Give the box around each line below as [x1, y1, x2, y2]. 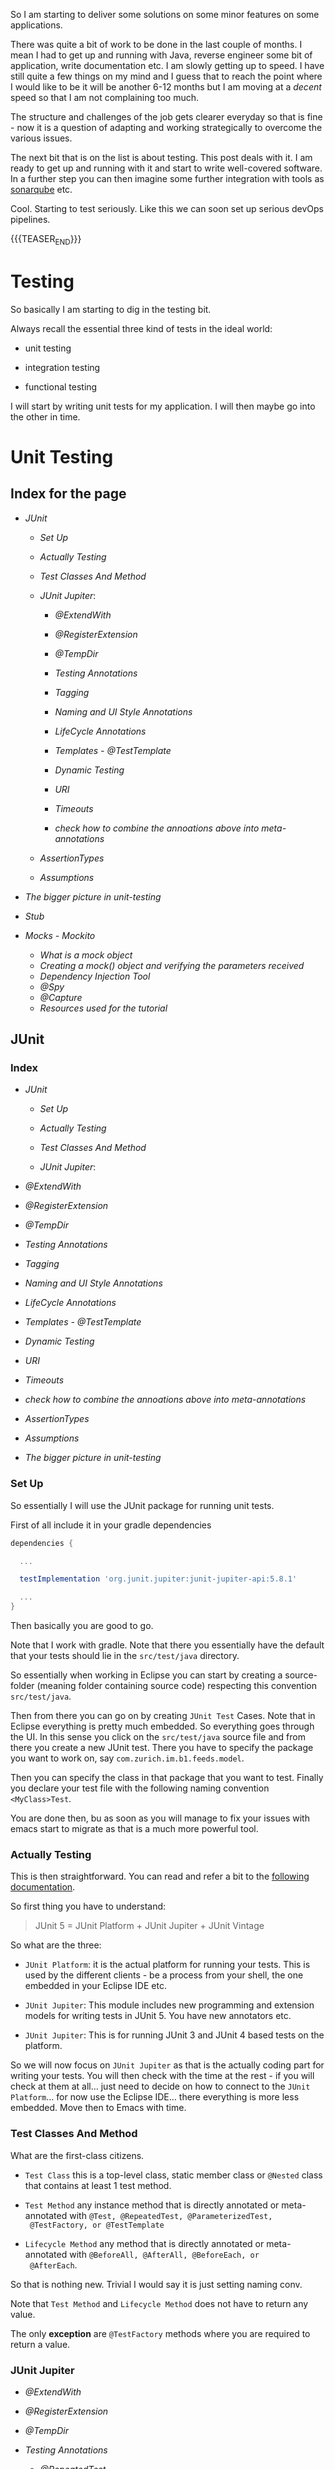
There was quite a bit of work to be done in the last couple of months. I [10, 39, 303, 50]
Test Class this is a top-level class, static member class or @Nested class [24, 2169, 323, 2181]
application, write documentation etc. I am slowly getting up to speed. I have [10, 60, 325, 71]
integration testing [24, 361, 101, 373]
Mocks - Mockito [24, 929, 96, 941]
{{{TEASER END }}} [10, 233, 82, 247]
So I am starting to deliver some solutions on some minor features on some [10, 9, 320, 20]
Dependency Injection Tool [39, 970, 151, 982]
